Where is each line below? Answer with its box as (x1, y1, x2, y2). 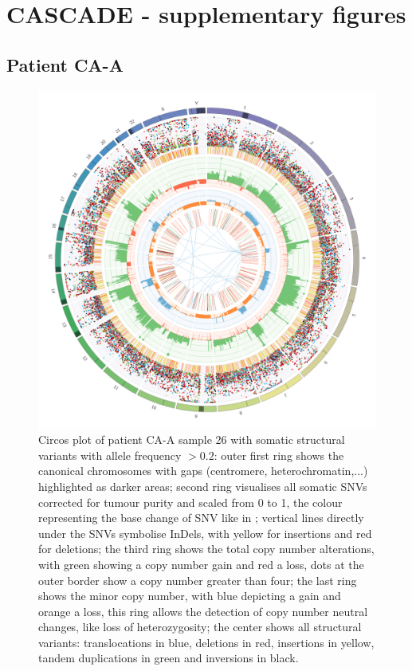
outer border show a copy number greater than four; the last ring (38, 571, 357, 588)
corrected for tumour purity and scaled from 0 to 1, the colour (38, 493, 343, 510)
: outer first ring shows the (214, 446, 344, 463)
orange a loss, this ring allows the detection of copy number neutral (38, 602, 368, 619)
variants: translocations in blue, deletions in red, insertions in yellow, (38, 634, 375, 650)
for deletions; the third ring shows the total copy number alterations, (38, 540, 375, 557)
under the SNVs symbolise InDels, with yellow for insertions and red (38, 524, 372, 541)
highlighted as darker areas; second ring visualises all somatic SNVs (38, 477, 367, 494)
